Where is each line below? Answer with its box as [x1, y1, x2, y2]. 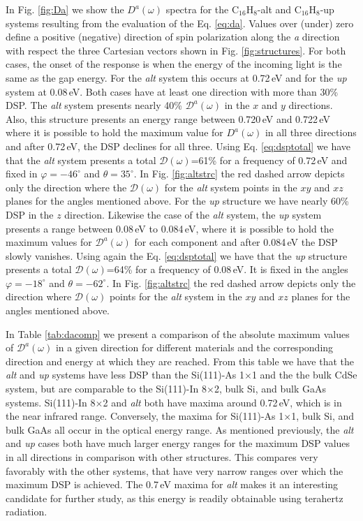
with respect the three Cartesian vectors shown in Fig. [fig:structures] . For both [6, 43, 346, 57]
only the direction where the [6, 179, 127, 194]
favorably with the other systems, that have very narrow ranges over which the [6, 463, 343, 478]
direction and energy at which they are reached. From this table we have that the [6, 353, 354, 368]
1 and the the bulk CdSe [251, 367, 357, 382]
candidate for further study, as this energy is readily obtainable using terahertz [6, 490, 343, 505]
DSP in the [6, 207, 54, 221]
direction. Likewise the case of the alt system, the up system [64, 207, 322, 221]
